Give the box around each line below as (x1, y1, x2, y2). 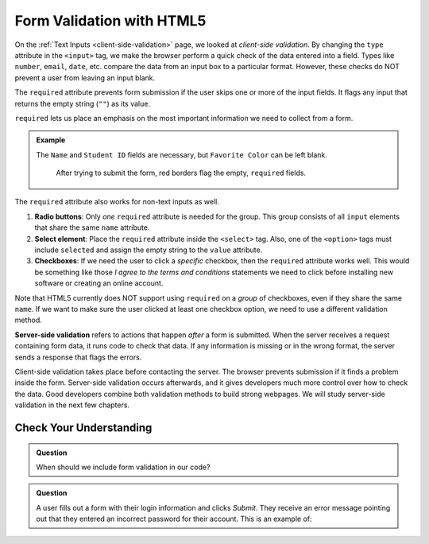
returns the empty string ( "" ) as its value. (14, 99, 151, 108)
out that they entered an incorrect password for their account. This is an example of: (36, 514, 313, 524)
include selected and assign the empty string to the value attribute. (34, 245, 263, 255)
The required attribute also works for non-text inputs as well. (14, 197, 220, 207)
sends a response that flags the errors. (14, 352, 142, 362)
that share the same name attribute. (34, 223, 150, 232)
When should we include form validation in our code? (36, 462, 211, 472)
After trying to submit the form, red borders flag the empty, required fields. (56, 168, 306, 178)
